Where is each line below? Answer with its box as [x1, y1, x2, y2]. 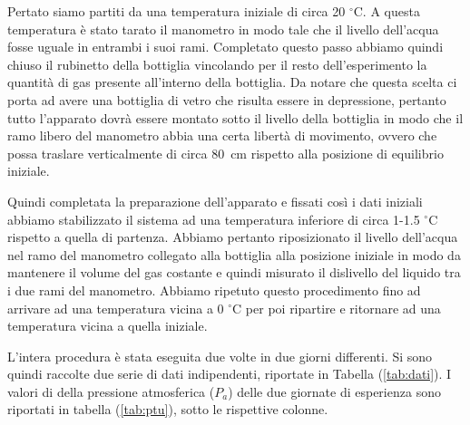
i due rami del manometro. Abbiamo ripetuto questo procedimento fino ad [7, 280, 421, 299]
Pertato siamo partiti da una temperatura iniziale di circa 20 [7, 2, 346, 20]
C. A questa [353, 2, 420, 20]
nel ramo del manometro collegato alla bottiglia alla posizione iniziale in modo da [7, 245, 461, 264]
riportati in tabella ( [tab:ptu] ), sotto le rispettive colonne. [7, 400, 328, 419]
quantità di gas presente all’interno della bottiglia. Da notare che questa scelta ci [7, 72, 457, 92]
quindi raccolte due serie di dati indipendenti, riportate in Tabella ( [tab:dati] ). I [7, 364, 452, 383]
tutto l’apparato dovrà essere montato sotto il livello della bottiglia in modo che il [7, 108, 464, 127]
